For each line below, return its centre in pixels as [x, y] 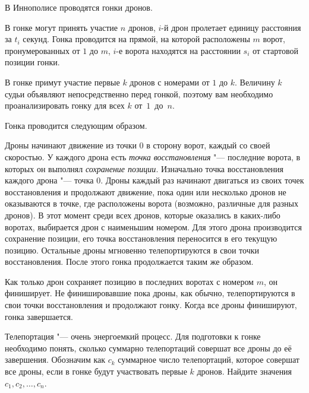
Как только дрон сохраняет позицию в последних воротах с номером [129, 281]
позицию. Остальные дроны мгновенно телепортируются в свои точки [132, 250]
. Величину [255, 82]
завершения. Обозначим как [55, 359]
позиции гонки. [32, 62]
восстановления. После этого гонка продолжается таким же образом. [129, 262]
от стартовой [275, 50]
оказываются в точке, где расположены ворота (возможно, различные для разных [152, 203]
